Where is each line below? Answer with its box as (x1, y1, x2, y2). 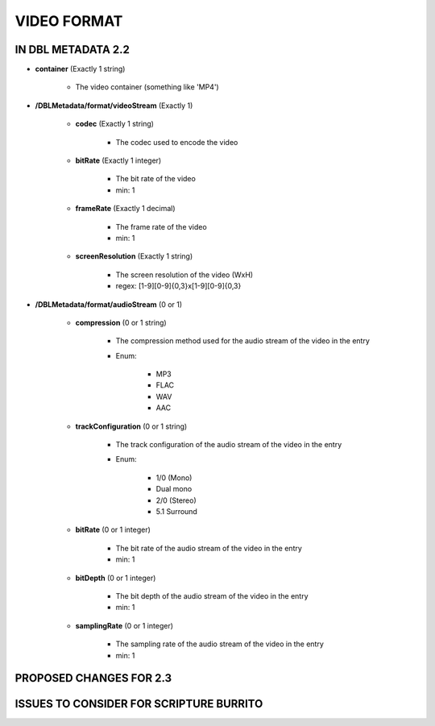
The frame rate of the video (115, 222, 207, 231)
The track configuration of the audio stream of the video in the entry (115, 440, 342, 450)
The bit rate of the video (115, 174, 197, 184)
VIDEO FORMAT (14, 12, 123, 30)
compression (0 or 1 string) (75, 317, 167, 327)
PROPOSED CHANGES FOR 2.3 (14, 671, 172, 685)
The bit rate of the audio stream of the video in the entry (115, 543, 302, 553)
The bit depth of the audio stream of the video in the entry (115, 591, 309, 600)
